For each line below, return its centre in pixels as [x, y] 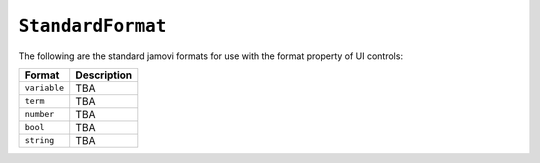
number [39, 114]
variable [44, 88]
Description [104, 75]
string [39, 140]
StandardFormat [92, 26]
